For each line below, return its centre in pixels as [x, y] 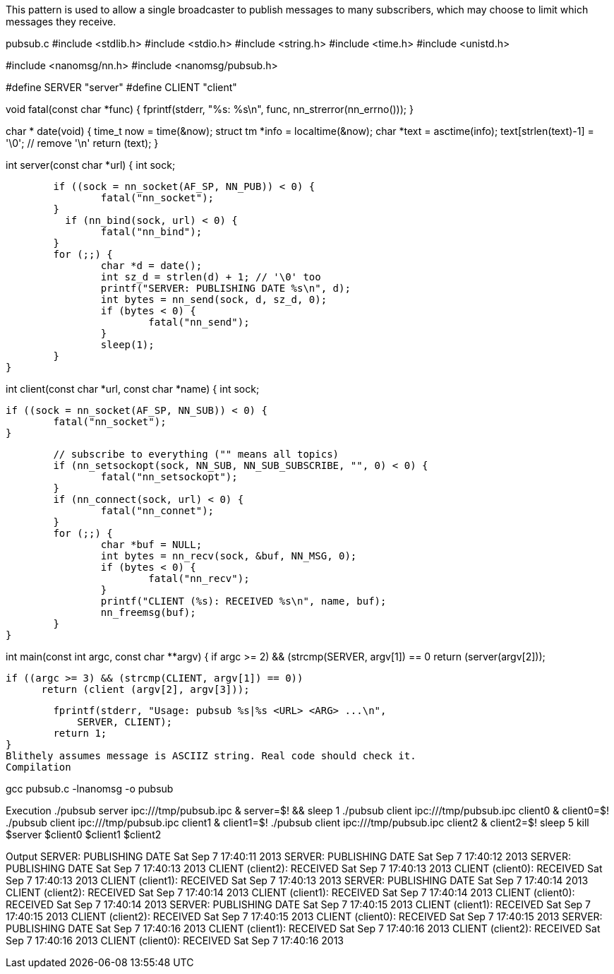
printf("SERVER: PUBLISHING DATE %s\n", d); [225, 288]
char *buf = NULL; [151, 545]
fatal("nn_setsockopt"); [169, 477]
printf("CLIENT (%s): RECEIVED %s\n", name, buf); [243, 601]
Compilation [38, 767]
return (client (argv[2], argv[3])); [145, 689]
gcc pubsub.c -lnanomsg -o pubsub [90, 789]
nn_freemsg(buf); [148, 612]
